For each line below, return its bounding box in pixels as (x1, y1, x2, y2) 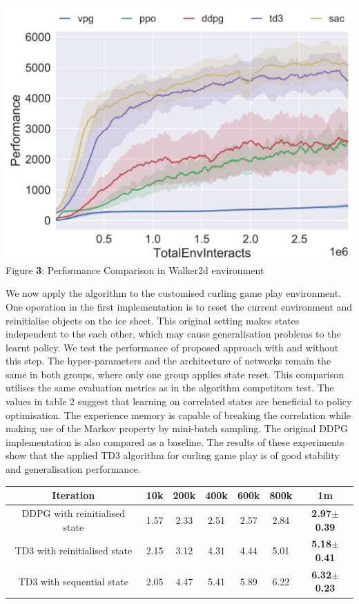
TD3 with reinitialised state (14, 543, 133, 558)
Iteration (52, 488, 95, 503)
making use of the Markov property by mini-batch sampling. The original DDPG (6, 421, 349, 436)
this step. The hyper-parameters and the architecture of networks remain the (6, 353, 331, 368)
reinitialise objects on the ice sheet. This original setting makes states (6, 313, 300, 327)
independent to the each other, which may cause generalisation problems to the (6, 327, 341, 341)
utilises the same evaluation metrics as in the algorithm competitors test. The (6, 380, 334, 395)
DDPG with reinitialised (21, 505, 126, 520)
